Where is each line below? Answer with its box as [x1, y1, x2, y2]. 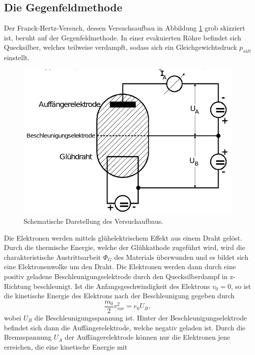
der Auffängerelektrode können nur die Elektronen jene [64, 332, 230, 342]
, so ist [231, 281, 251, 291]
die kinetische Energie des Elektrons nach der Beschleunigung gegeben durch [4, 290, 235, 301]
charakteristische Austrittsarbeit [4, 251, 101, 262]
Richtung [4, 281, 31, 291]
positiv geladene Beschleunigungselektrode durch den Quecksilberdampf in [4, 271, 228, 282]
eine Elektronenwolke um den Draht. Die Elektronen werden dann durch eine [4, 261, 236, 272]
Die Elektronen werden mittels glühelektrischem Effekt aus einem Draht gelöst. [4, 232, 242, 243]
